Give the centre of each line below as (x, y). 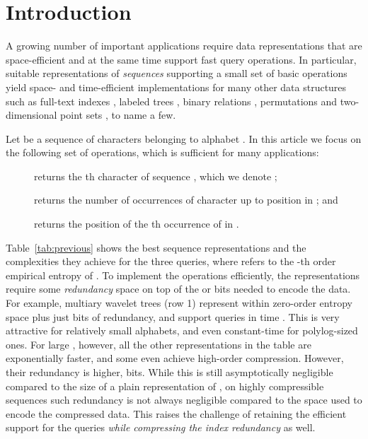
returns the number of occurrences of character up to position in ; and (186, 200)
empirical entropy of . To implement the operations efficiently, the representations (183, 275)
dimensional (31, 115)
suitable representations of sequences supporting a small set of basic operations (177, 73)
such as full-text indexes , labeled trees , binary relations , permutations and (172, 101)
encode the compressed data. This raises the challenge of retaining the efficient (176, 413)
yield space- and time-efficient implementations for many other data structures (176, 87)
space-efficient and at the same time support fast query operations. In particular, (181, 59)
